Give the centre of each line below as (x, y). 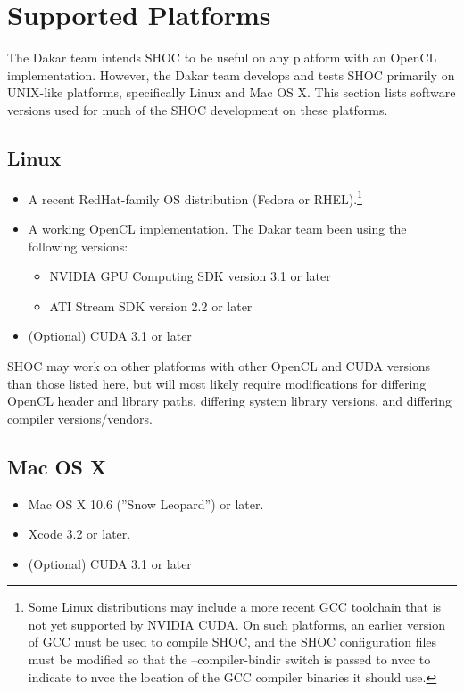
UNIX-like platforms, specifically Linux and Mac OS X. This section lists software (232, 92)
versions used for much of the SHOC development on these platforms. (198, 109)
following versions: (78, 246)
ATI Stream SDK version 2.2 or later (151, 305)
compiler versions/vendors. (80, 418)
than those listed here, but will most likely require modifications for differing (217, 383)
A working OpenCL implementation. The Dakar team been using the (217, 228)
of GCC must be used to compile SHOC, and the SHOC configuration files (232, 642)
